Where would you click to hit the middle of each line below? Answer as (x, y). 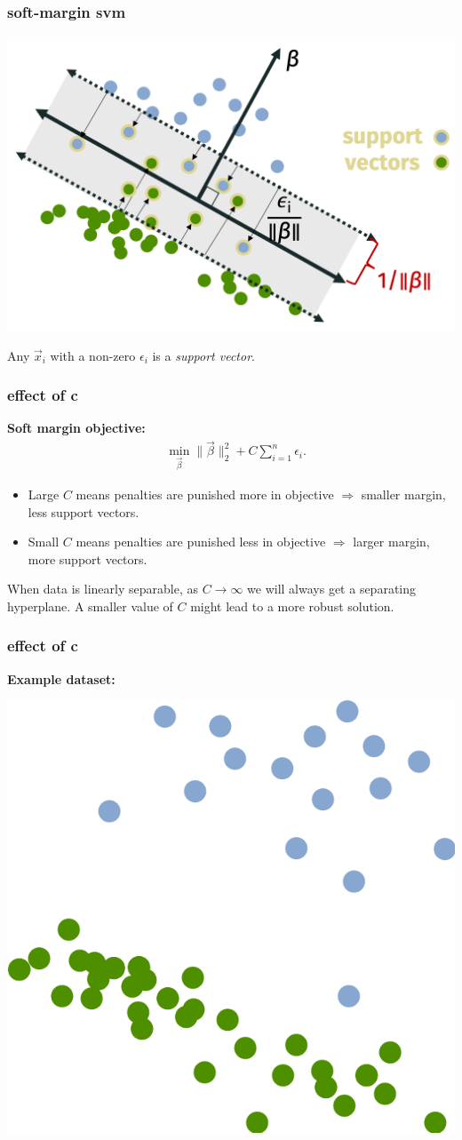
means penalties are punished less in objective (201, 542)
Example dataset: (61, 678)
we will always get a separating (332, 589)
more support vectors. (88, 558)
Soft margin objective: (76, 428)
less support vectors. (84, 511)
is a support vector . (203, 355)
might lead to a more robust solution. (292, 606)
